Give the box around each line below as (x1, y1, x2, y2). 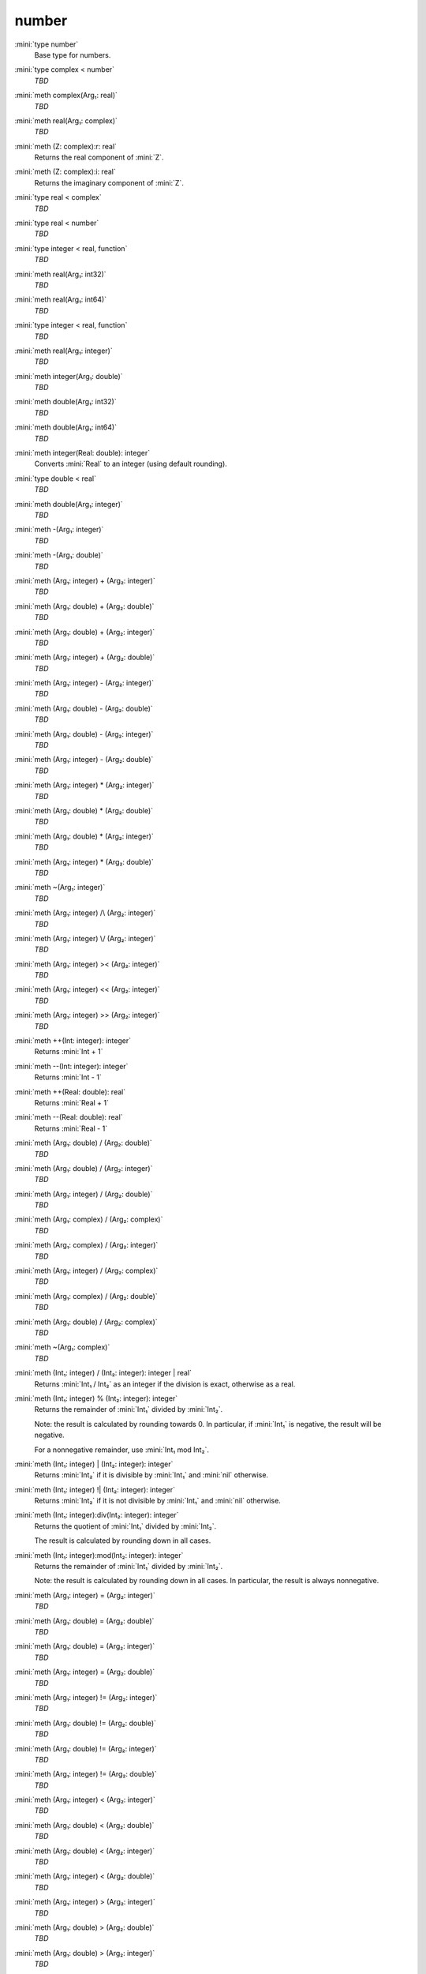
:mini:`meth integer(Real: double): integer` (14, 448, 150, 458)
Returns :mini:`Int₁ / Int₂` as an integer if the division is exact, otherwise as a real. (34, 1379, 296, 1389)
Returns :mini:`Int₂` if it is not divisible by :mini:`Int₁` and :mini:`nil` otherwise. (34, 1496, 282, 1506)
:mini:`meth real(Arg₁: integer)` (14, 346, 114, 355)
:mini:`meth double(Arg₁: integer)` (14, 499, 124, 509)
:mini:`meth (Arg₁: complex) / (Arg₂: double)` (14, 1291, 158, 1300)
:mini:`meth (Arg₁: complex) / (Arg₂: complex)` (14, 1214, 163, 1224)
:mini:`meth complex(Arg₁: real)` (14, 91, 118, 100)
